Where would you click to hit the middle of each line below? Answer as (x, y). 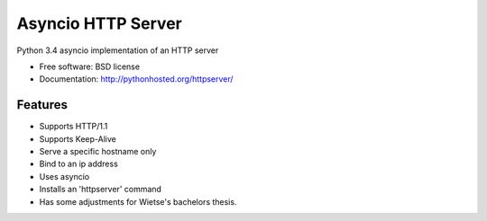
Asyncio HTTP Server (99, 23)
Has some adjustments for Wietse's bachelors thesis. (138, 201)
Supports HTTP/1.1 (74, 127)
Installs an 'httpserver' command (101, 190)
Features (42, 105)
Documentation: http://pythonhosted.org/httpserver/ (136, 79)
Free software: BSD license (89, 66)
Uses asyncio (64, 176)
